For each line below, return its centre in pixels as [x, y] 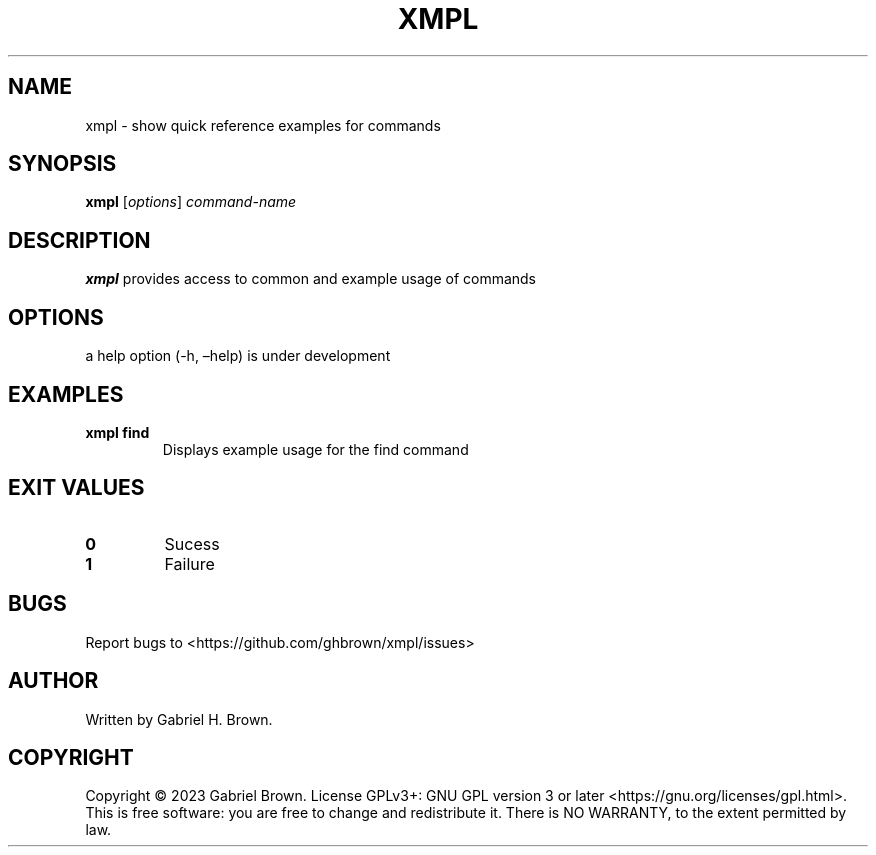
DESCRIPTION [79, 240]
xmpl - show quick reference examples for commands [263, 125]
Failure [189, 563]
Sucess [192, 543]
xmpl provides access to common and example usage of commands [311, 279]
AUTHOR [53, 681]
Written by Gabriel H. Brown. [179, 719]
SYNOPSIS [62, 164]
